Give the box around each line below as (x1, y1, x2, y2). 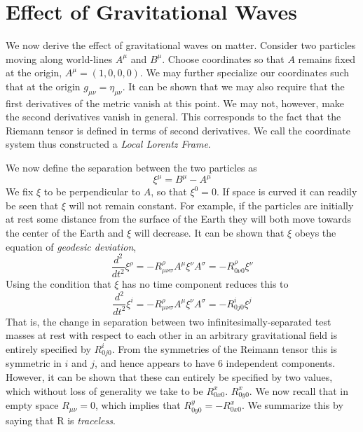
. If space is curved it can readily (216, 184, 357, 199)
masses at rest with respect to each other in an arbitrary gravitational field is (6, 328, 338, 342)
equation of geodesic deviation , (6, 239, 137, 253)
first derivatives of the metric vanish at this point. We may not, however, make (6, 95, 345, 110)
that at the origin (6, 78, 81, 93)
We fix (6, 184, 34, 199)
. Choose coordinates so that (162, 51, 285, 66)
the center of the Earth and (6, 225, 124, 239)
